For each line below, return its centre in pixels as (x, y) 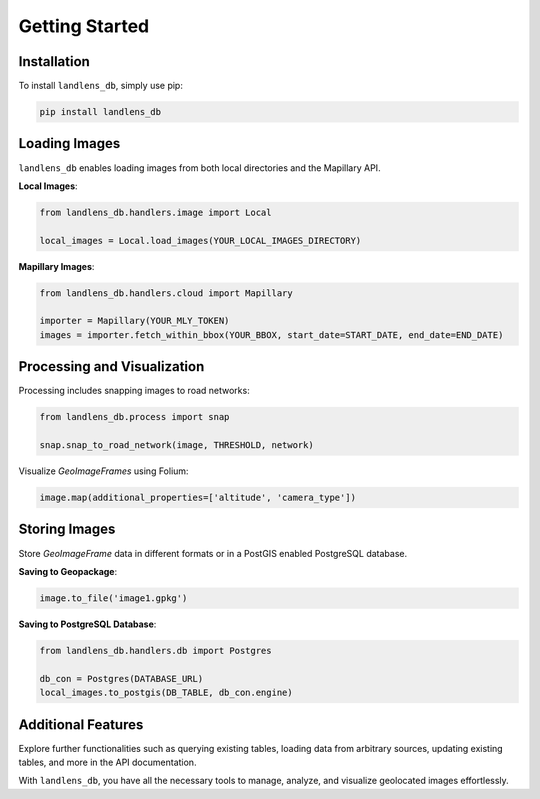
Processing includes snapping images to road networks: (134, 391)
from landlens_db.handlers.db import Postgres (155, 650)
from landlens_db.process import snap (134, 417)
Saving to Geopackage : (68, 571)
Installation (54, 61)
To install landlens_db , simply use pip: (101, 86)
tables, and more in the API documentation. (107, 762)
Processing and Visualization (111, 366)
